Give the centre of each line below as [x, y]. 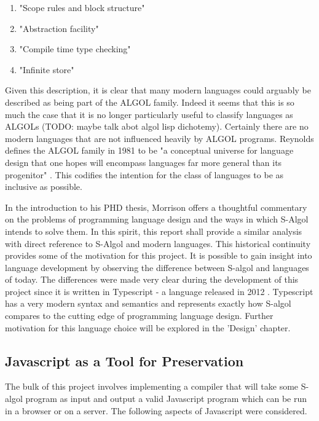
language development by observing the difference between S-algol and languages [157, 267]
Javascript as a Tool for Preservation [124, 360]
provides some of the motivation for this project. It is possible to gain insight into [159, 255]
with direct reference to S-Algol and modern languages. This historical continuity [158, 243]
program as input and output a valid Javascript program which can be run [166, 399]
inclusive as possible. [44, 187]
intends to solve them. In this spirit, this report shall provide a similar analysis [154, 231]
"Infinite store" [47, 69]
